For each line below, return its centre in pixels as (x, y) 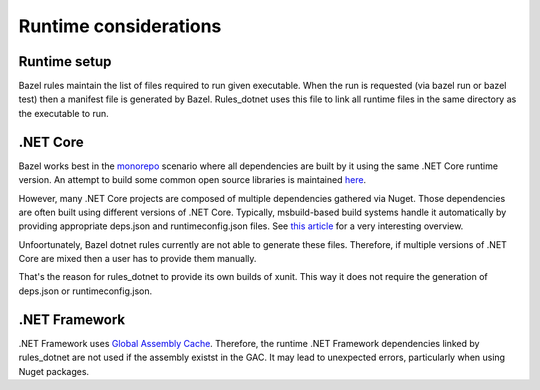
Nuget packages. (54, 371)
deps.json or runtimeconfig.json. (85, 291)
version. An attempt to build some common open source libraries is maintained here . (192, 180)
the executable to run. (63, 113)
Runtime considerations (120, 26)
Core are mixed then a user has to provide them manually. (137, 259)
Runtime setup (65, 61)
